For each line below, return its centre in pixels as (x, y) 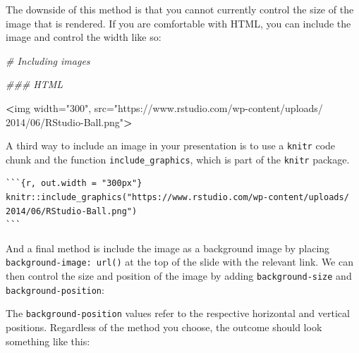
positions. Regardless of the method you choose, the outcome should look (164, 327)
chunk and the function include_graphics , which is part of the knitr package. (178, 159)
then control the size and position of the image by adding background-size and (179, 276)
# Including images (48, 60)
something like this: (48, 341)
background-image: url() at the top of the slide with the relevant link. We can (179, 262)
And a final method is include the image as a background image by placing (168, 248)
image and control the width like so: (84, 37)
